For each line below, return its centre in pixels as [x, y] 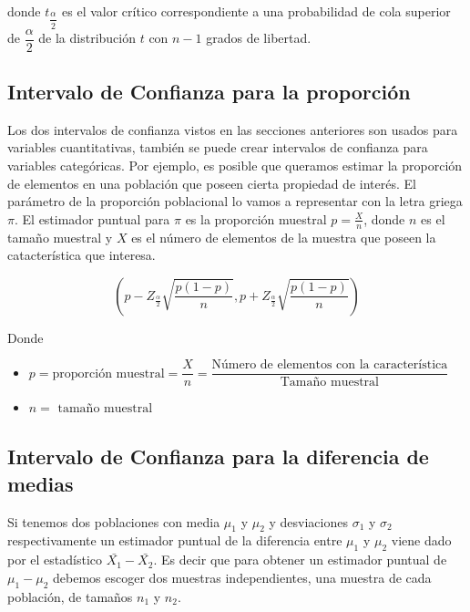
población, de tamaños [70, 596]
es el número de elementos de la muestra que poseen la [284, 237]
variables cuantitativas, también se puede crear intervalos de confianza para [218, 147]
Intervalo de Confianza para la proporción [209, 91]
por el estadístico [55, 560]
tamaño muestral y [60, 237]
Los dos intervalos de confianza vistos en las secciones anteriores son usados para [233, 129]
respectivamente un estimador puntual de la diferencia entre [175, 540]
